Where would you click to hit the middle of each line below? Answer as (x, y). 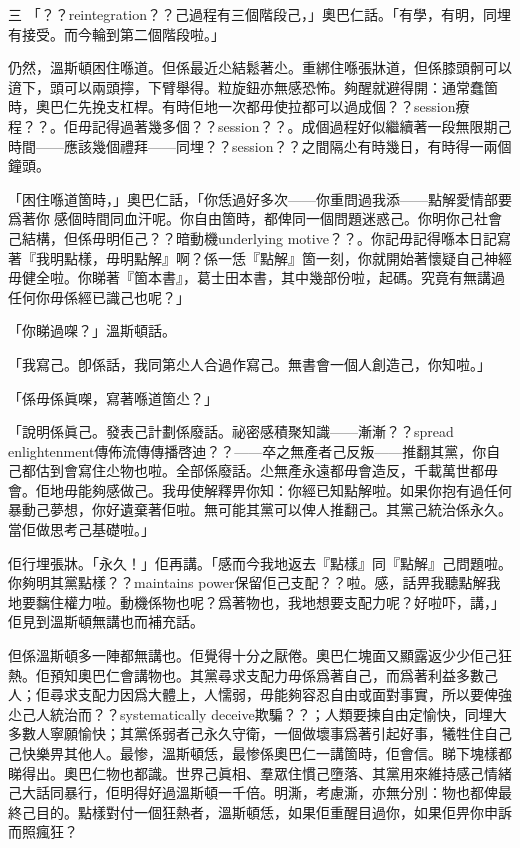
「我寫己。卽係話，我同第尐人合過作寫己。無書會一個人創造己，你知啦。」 (249, 363)
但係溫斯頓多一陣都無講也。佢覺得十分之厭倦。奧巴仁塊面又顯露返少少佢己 (253, 655)
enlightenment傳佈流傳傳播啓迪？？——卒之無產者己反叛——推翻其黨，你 (247, 450)
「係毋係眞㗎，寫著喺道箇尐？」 (113, 397)
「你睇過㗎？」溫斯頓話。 (92, 330)
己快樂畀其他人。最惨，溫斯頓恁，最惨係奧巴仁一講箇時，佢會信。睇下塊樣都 (260, 753)
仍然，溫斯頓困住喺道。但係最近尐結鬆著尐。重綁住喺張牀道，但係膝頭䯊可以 (260, 67)
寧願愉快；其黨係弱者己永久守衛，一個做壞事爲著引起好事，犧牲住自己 (280, 733)
